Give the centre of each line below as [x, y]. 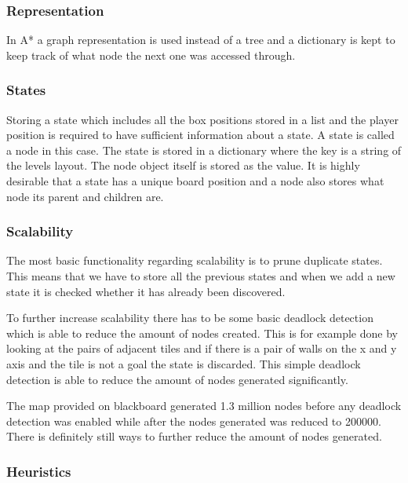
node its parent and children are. [85, 196]
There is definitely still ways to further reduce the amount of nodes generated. [194, 436]
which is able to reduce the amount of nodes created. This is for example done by [202, 333]
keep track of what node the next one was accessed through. [151, 55]
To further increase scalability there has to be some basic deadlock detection [190, 318]
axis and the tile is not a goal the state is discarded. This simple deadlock [184, 363]
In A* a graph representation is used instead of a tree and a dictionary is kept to [201, 40]
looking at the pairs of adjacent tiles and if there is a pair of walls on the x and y [202, 348]
